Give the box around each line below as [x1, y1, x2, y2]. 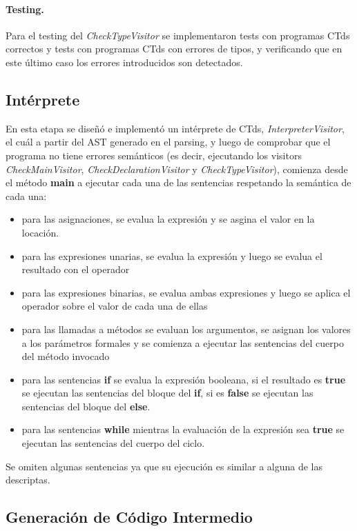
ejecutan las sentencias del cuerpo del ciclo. [21, 436, 205, 450]
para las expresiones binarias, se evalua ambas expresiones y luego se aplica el [21, 285, 351, 299]
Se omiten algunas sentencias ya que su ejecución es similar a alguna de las [6, 459, 323, 473]
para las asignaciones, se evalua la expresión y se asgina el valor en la [21, 212, 315, 226]
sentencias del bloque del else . [21, 399, 151, 413]
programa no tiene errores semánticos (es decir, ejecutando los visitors [6, 148, 302, 162]
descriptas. [6, 472, 50, 487]
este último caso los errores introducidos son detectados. [6, 54, 243, 69]
